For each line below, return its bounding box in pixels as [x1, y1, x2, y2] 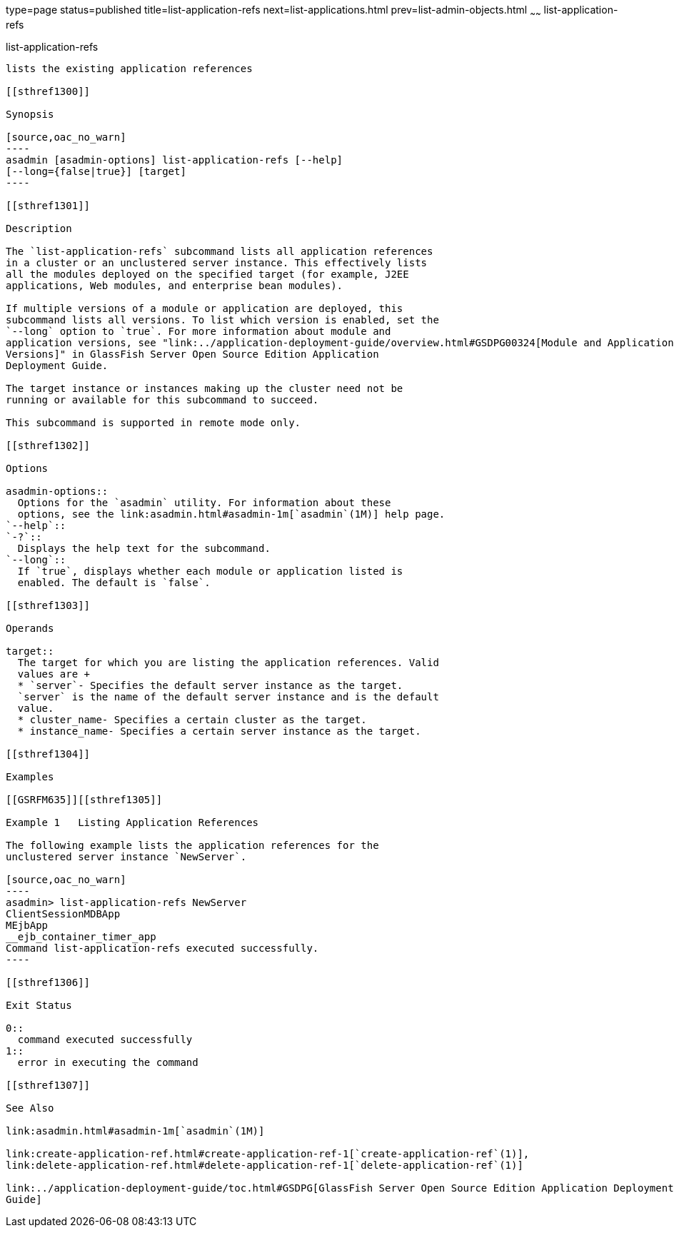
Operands [6, 622, 54, 634]
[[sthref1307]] [6, 1079, 91, 1091]
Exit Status [6, 999, 72, 1011]
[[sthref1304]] [6, 748, 91, 760]
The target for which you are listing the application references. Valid [17, 656, 439, 668]
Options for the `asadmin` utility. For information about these [17, 496, 391, 508]
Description [6, 222, 72, 234]
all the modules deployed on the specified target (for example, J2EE [6, 268, 409, 280]
